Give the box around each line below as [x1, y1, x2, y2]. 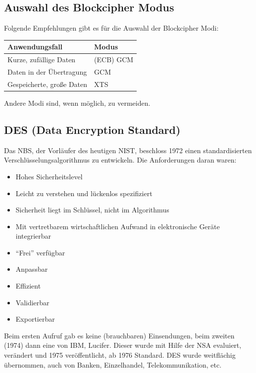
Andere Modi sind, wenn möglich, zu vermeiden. [4, 97, 151, 108]
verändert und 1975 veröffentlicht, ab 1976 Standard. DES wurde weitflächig [4, 350, 236, 360]
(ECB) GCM [94, 54, 134, 65]
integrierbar [15, 231, 51, 241]
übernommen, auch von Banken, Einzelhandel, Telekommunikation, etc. [4, 359, 222, 370]
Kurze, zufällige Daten [7, 54, 76, 65]
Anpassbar [15, 264, 48, 274]
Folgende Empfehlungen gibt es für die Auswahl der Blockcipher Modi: [4, 23, 219, 33]
